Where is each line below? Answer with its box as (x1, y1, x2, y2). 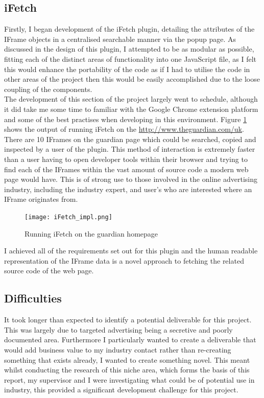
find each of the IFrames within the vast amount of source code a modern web (4, 163, 249, 174)
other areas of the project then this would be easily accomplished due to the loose (4, 74, 260, 84)
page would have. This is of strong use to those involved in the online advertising (4, 174, 257, 184)
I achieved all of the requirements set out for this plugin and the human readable (4, 245, 258, 256)
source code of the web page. (4, 265, 94, 276)
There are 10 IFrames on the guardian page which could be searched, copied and (4, 133, 256, 144)
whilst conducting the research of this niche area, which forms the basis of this (4, 364, 250, 375)
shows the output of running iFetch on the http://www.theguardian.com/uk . (4, 124, 244, 134)
